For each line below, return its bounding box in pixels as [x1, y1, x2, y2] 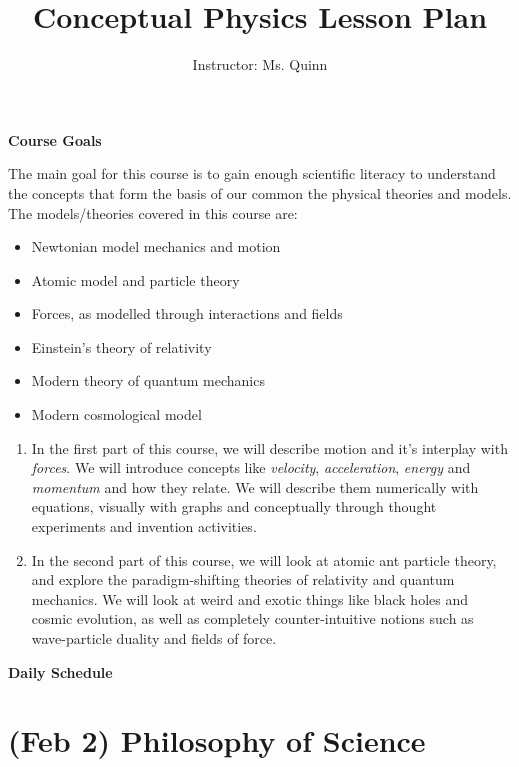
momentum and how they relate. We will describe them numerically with [31, 476, 479, 497]
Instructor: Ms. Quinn [192, 54, 328, 75]
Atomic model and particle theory [31, 269, 240, 290]
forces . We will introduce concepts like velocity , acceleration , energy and [31, 457, 471, 478]
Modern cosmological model [31, 404, 202, 425]
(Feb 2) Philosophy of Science [8, 720, 426, 761]
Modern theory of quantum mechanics [31, 370, 265, 391]
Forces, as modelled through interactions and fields [31, 303, 343, 324]
